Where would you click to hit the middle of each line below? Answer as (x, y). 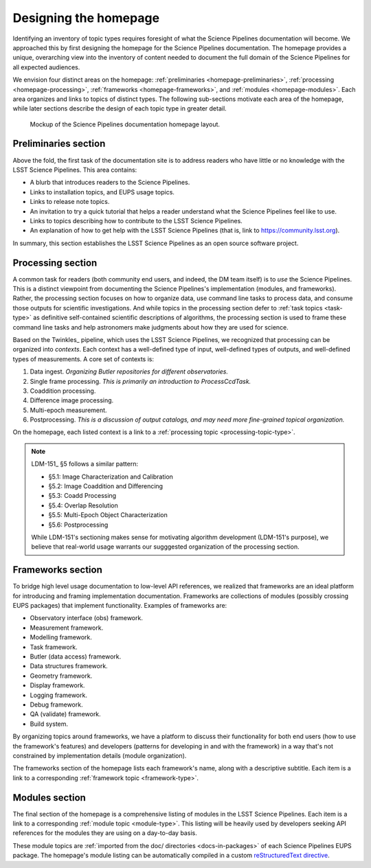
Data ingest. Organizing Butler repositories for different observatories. (129, 372)
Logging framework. (58, 695)
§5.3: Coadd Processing (82, 496)
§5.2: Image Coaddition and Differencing (106, 486)
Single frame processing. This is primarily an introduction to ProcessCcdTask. (140, 381)
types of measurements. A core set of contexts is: (83, 359)
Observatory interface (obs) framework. (87, 618)
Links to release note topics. (70, 202)
